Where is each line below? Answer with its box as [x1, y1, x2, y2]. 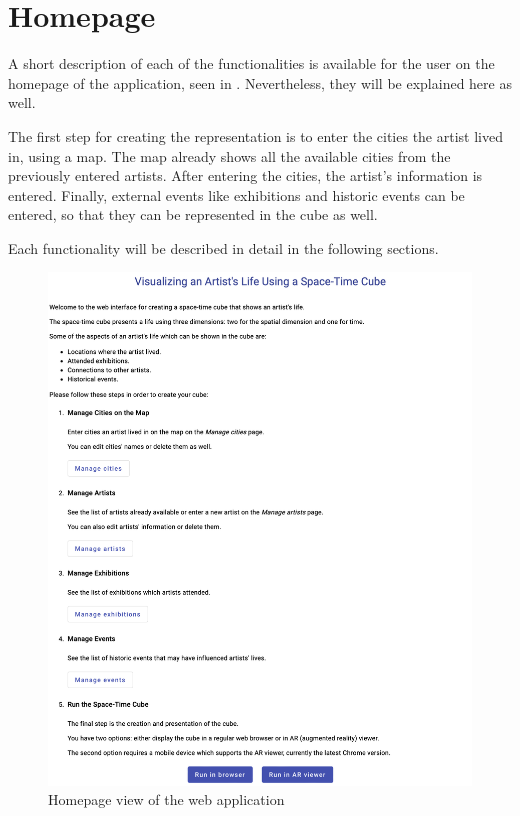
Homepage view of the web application [48, 789, 285, 810]
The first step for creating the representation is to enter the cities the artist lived [8, 125, 503, 146]
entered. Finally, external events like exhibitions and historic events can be [8, 184, 465, 205]
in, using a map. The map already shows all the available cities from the [8, 145, 451, 166]
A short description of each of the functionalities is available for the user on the [8, 53, 495, 74]
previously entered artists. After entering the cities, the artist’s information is [8, 165, 483, 186]
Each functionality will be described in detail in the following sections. [8, 237, 439, 258]
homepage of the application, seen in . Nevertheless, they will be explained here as [8, 72, 512, 93]
